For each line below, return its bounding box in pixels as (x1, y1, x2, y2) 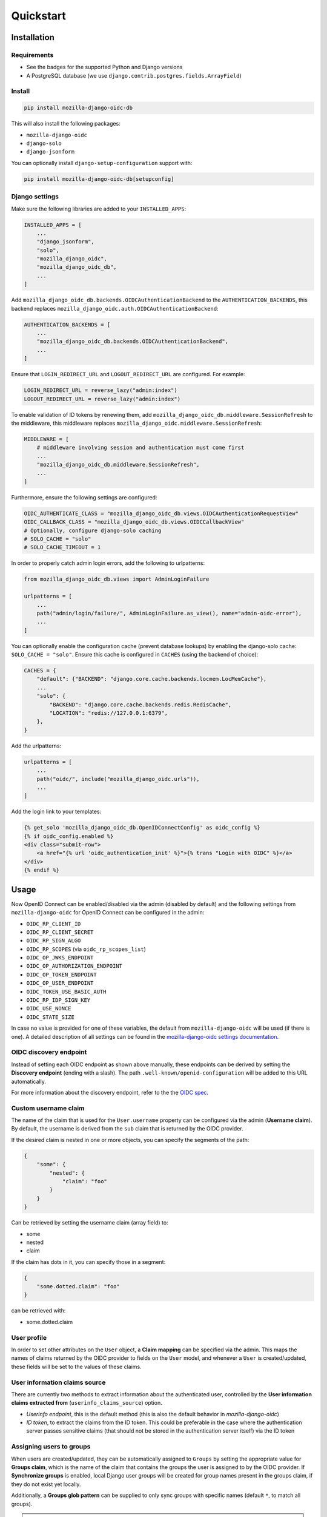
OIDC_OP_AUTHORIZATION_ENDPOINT (26, 962, 122, 970)
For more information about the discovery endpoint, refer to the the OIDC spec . (11, 1089, 209, 1096)
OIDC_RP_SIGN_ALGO (26, 938, 81, 944)
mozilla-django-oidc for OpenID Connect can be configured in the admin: (11, 909, 205, 916)
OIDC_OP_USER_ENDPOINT (26, 980, 94, 987)
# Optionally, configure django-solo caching (24, 527, 162, 534)
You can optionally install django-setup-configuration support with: (11, 159, 193, 166)
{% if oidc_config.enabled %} (24, 833, 114, 840)
